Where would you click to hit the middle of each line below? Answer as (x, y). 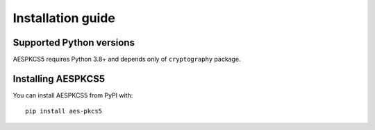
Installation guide (64, 18)
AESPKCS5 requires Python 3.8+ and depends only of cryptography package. (127, 59)
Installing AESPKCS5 (59, 78)
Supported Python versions (74, 43)
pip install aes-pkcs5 (64, 111)
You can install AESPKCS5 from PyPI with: (73, 95)
